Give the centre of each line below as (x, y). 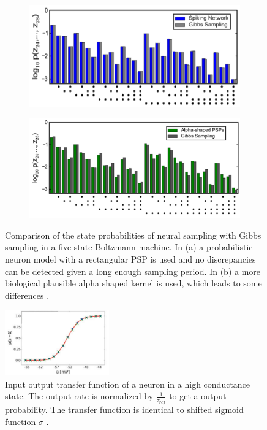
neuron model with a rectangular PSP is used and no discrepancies (130, 259)
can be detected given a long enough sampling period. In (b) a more (133, 271)
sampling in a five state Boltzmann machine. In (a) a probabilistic (129, 247)
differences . (27, 295)
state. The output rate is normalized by (79, 396)
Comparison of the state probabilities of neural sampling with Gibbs (133, 235)
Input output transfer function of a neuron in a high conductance (128, 384)
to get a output (198, 396)
